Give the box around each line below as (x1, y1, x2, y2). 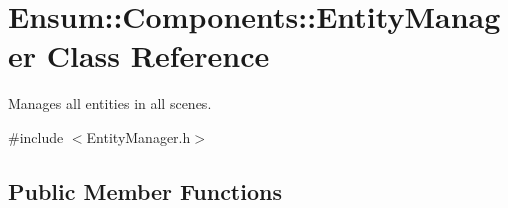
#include (8, 126, 64, 147)
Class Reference (46, 35, 270, 76)
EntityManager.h (86, 126, 191, 147)
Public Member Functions (8, 175, 282, 206)
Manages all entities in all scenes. (8, 93, 212, 114)
